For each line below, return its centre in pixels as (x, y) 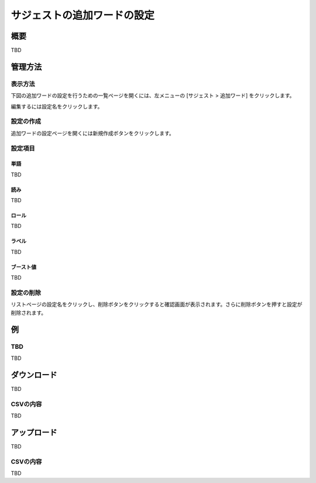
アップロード (34, 432)
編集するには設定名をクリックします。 (57, 106)
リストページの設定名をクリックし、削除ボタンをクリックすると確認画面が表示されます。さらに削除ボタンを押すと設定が (157, 304)
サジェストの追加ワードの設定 (83, 15)
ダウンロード (34, 375)
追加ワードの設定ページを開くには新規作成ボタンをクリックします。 (93, 133)
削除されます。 (29, 312)
